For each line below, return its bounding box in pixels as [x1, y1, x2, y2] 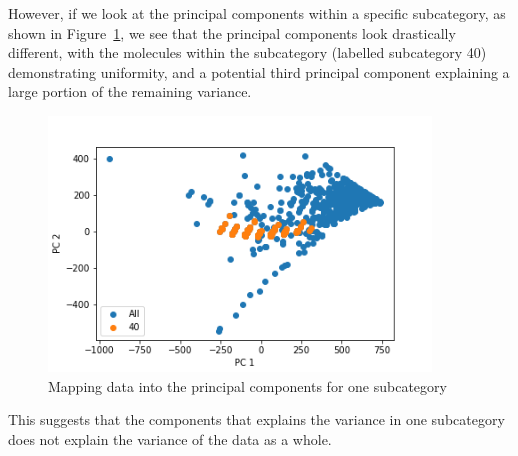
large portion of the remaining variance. [8, 81, 252, 102]
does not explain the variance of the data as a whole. [8, 428, 332, 449]
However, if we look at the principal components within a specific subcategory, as [8, 3, 506, 23]
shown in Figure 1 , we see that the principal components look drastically [8, 22, 456, 43]
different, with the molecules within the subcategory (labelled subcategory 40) [8, 42, 487, 63]
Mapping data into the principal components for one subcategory [48, 375, 447, 396]
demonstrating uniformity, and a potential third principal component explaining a [8, 61, 510, 82]
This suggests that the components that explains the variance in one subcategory [8, 409, 505, 430]
